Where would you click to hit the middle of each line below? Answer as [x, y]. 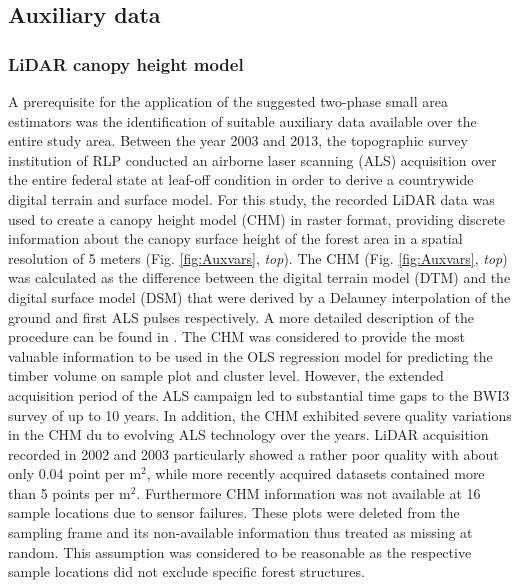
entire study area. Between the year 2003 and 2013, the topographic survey [238, 140]
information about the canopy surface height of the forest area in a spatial [235, 238]
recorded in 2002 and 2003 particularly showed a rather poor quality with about [253, 453]
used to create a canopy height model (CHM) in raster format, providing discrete [257, 218]
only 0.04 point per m [75, 473]
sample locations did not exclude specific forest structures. [186, 571]
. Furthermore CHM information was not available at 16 [308, 492]
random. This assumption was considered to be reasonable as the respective [240, 551]
